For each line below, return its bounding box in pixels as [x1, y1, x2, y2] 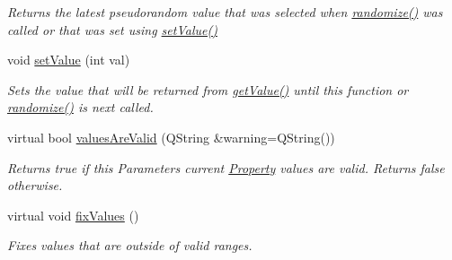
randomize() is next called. [7, 98, 154, 117]
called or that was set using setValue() [7, 20, 217, 39]
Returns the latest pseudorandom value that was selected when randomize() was [7, 3, 443, 21]
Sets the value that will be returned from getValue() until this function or [7, 80, 409, 99]
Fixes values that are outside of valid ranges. [7, 236, 253, 255]
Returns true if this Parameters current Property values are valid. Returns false [7, 158, 445, 177]
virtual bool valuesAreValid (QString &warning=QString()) [7, 127, 335, 146]
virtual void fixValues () [7, 205, 139, 224]
